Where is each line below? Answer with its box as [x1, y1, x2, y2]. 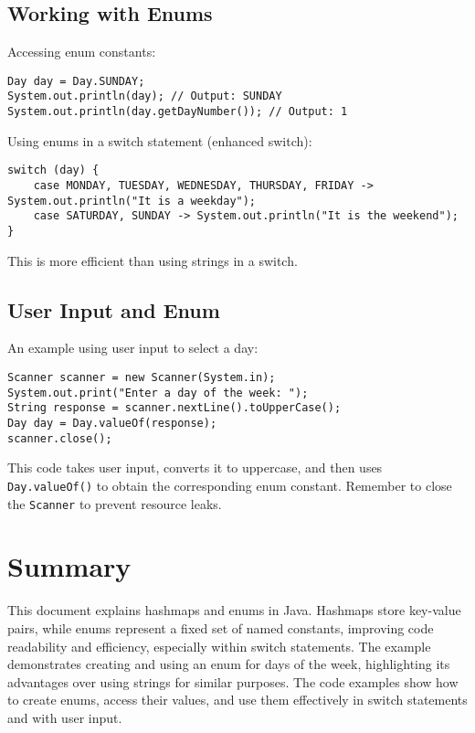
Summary [7, 547, 132, 585]
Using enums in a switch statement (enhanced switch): [7, 131, 312, 150]
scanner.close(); [7, 431, 112, 445]
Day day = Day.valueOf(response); [7, 417, 217, 430]
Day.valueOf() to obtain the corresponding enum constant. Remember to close [7, 475, 452, 494]
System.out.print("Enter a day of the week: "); [7, 386, 309, 399]
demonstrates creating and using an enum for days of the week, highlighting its [7, 654, 450, 674]
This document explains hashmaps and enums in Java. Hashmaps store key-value [7, 600, 461, 620]
